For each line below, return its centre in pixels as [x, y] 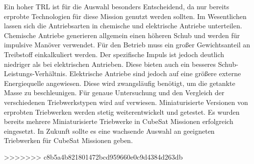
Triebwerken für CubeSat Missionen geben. [68, 140]
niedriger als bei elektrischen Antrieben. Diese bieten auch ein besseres [110, 64]
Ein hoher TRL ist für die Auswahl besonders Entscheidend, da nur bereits [117, 6]
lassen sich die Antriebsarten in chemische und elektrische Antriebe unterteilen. [123, 26]
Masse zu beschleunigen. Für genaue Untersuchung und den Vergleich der [114, 92]
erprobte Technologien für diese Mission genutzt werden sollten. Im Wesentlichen [125, 16]
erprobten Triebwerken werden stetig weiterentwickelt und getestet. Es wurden [122, 112]
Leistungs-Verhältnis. [36, 73]
